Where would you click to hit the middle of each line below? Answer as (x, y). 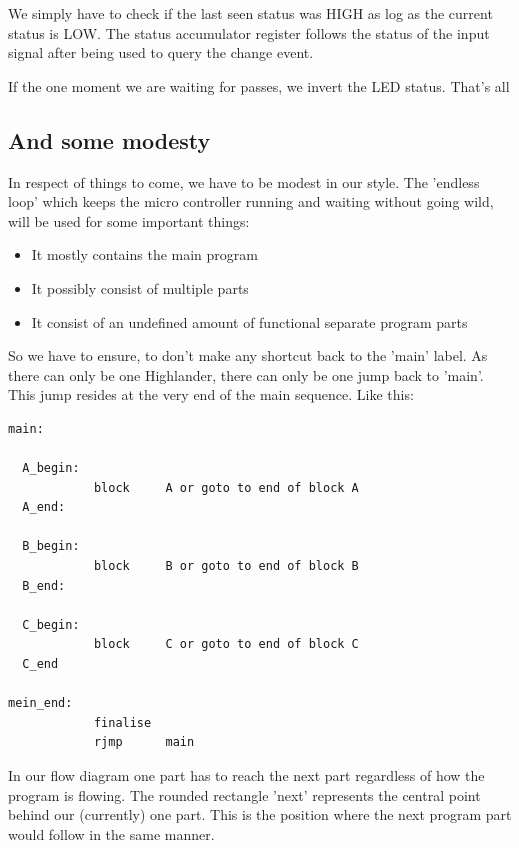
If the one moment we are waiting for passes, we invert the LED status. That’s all (259, 85)
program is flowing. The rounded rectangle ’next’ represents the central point (244, 794)
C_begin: (51, 624)
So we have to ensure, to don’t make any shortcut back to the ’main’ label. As (248, 355)
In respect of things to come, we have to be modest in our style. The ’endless (244, 181)
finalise (122, 722)
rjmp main (144, 742)
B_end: (44, 585)
